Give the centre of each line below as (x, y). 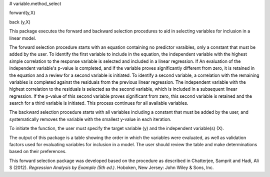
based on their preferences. (38, 152)
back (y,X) (20, 22)
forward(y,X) (22, 13)
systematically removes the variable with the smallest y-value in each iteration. (90, 119)
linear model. (23, 38)
